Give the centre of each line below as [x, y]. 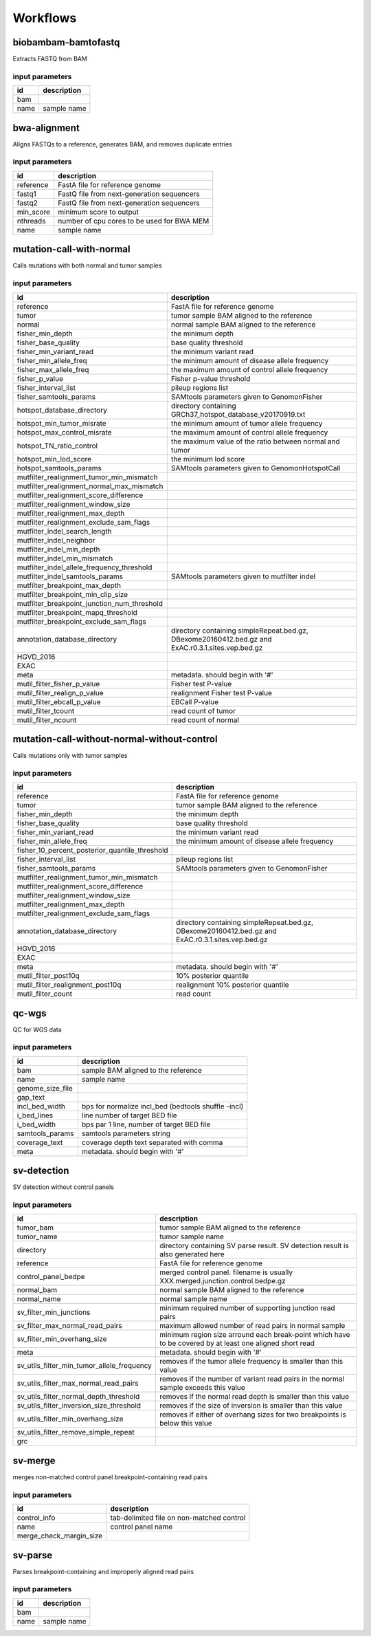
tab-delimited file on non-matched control [178, 1518]
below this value [185, 1424]
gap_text [31, 1097]
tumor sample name [192, 1236]
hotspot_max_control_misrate [65, 432]
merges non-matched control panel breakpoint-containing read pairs [110, 1477]
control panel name [142, 1527]
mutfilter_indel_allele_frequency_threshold [85, 567]
